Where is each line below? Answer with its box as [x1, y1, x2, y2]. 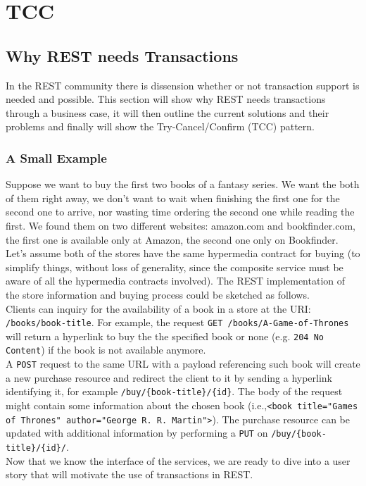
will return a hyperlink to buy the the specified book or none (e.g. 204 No [6, 328, 324, 343]
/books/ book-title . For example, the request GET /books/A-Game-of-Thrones [6, 315, 349, 330]
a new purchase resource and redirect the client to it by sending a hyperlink [6, 370, 333, 385]
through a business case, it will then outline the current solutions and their [6, 105, 329, 120]
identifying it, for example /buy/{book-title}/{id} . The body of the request [6, 384, 343, 399]
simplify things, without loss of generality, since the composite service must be [6, 259, 343, 274]
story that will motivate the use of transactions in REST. [6, 467, 253, 482]
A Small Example [6, 149, 107, 166]
